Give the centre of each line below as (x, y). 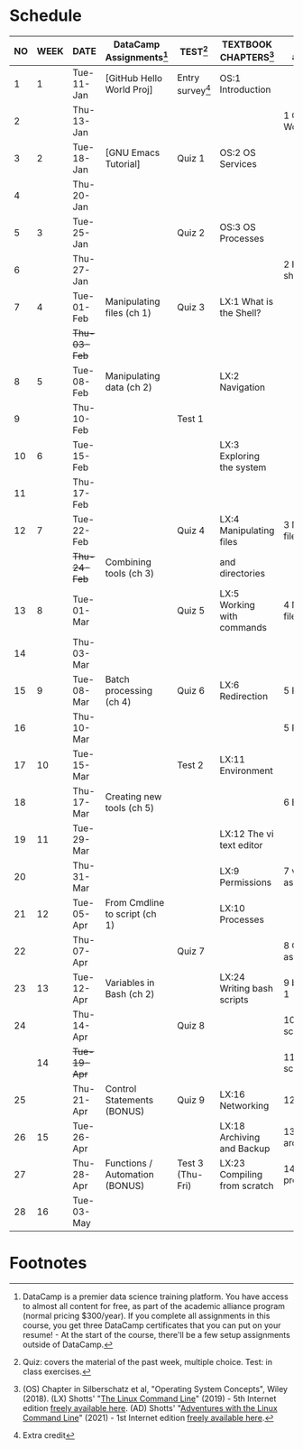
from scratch (247, 1186)
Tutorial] (123, 164)
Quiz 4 (191, 531)
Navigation (243, 387)
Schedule (46, 16)
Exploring (239, 457)
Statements (129, 1100)
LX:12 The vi (247, 834)
